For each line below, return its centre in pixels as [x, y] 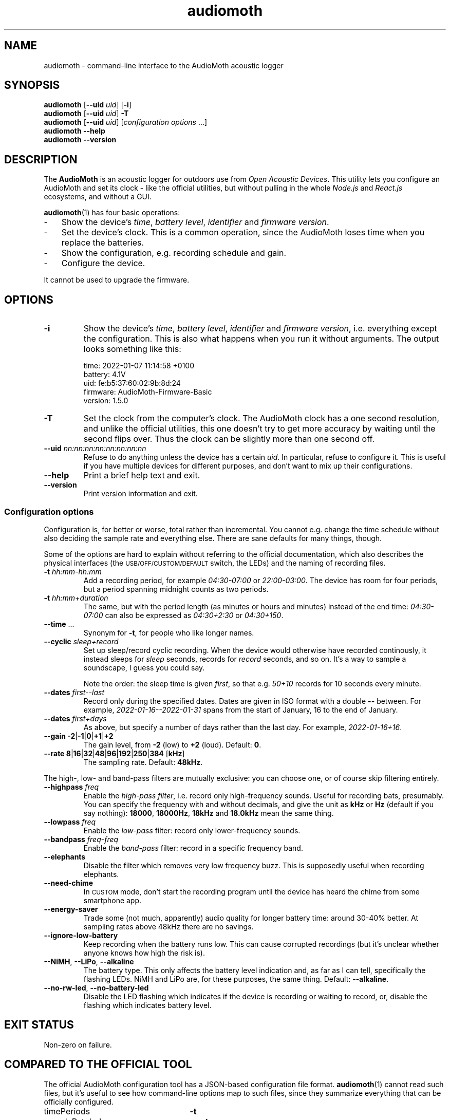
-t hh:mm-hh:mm [73, 571]
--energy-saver [71, 909]
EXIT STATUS [39, 1025]
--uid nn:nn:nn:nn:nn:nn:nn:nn [95, 449]
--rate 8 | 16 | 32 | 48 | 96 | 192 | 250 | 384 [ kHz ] [114, 753]
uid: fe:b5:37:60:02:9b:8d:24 [132, 383]
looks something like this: [132, 349]
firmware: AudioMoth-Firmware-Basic [148, 392]
